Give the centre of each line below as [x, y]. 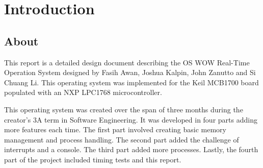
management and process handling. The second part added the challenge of [122, 139]
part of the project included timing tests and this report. [93, 159]
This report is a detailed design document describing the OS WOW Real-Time [127, 62]
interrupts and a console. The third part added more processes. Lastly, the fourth [131, 149]
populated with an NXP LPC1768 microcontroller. [83, 92]
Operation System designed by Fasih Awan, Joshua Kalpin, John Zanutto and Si [130, 72]
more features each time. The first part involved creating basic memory [115, 129]
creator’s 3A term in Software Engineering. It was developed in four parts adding [131, 119]
